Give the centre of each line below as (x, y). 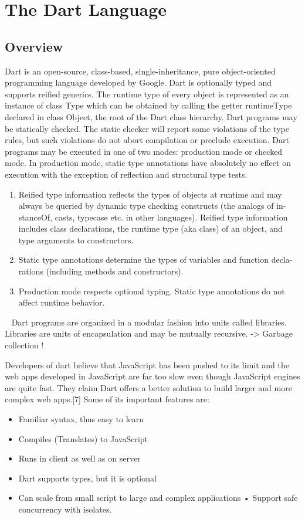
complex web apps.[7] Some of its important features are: (107, 399)
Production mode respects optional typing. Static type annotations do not (152, 291)
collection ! (24, 345)
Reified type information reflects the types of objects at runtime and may (150, 194)
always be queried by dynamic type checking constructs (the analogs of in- (152, 206)
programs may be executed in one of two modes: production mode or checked (144, 151)
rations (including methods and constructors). (101, 271)
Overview (34, 46)
